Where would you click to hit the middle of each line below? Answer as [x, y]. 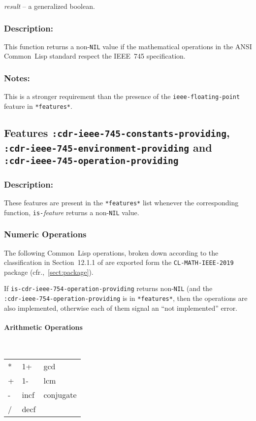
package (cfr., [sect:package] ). [49, 272]
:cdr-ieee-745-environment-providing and [108, 147]
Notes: [17, 78]
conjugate [60, 394]
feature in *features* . [38, 106]
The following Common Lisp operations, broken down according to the [111, 252]
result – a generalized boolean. [49, 6]
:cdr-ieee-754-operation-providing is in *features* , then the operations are [126, 298]
